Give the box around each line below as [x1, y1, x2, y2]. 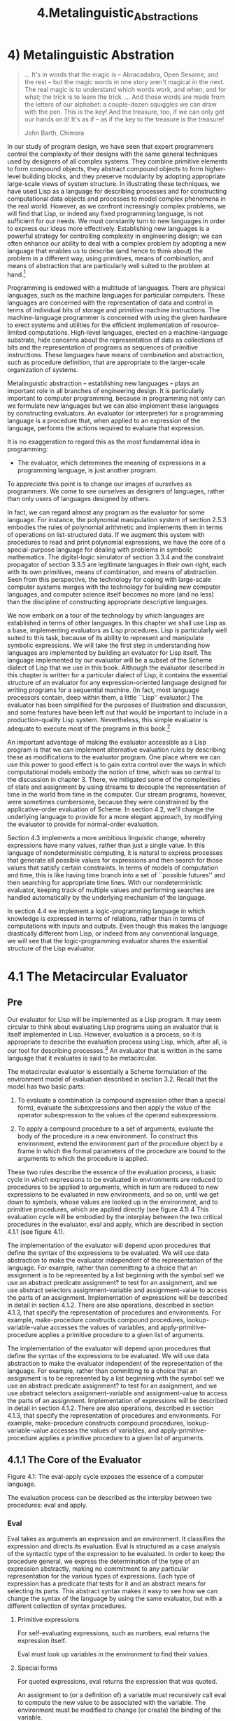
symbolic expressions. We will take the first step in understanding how [7, 641, 211, 650]
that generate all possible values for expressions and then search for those [7, 856, 223, 864]
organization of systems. [7, 366, 79, 374]
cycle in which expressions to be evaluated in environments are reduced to [7, 1175, 223, 1183]
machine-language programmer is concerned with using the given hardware [7, 314, 227, 322]
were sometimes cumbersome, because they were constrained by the [7, 797, 208, 806]
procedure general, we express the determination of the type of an [7, 1557, 199, 1565]
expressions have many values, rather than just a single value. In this [7, 841, 205, 849]
